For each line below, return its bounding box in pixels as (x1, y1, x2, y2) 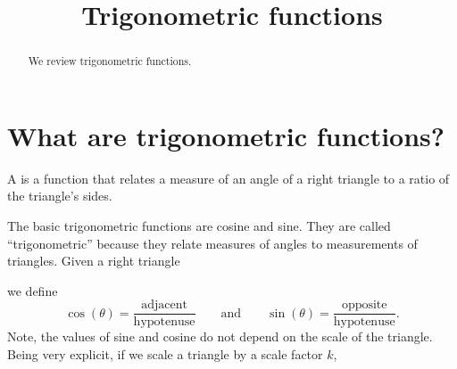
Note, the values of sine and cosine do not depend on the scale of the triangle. (7, 327, 433, 346)
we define (7, 281, 58, 299)
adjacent (141, 299, 187, 312)
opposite (341, 299, 387, 312)
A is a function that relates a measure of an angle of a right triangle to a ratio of (7, 168, 450, 187)
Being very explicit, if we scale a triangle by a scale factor (7, 344, 323, 363)
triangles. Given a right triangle (7, 251, 180, 270)
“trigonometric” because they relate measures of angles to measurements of (7, 234, 418, 252)
